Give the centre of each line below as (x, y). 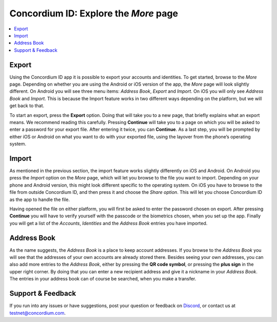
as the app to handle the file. (40, 199)
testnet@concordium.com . (38, 313)
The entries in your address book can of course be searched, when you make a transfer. (103, 279)
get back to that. (27, 106)
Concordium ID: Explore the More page (94, 13)
